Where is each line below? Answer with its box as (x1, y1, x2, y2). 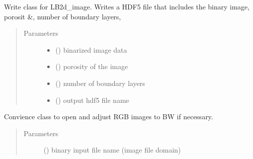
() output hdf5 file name (55, 94, 129, 105)
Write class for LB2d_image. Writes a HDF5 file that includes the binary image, (4, 1, 250, 11)
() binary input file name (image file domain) (43, 145, 181, 155)
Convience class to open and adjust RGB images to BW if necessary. (4, 111, 213, 122)
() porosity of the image (55, 61, 128, 72)
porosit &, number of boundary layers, (4, 11, 121, 21)
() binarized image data (55, 44, 127, 55)
